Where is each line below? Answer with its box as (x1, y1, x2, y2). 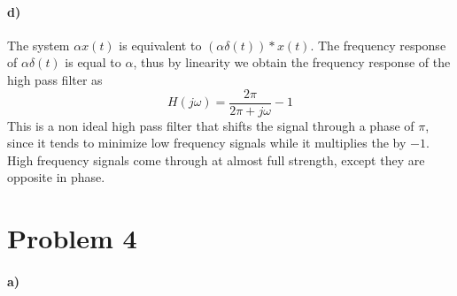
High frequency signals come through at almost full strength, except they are (7, 150, 425, 169)
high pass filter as (7, 70, 103, 88)
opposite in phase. (7, 168, 105, 186)
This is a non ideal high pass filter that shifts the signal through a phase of (7, 116, 414, 134)
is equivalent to (119, 35, 202, 54)
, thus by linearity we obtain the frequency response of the (133, 53, 451, 72)
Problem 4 (7, 220, 137, 256)
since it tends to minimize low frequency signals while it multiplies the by (7, 133, 407, 152)
